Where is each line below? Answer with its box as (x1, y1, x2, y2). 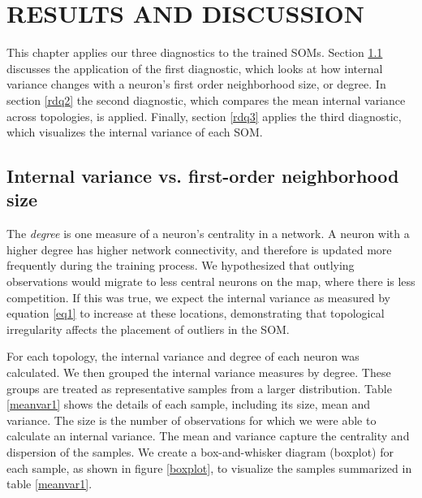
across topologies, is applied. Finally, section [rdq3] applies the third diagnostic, (6, 107, 402, 124)
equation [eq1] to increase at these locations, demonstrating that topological (6, 305, 385, 322)
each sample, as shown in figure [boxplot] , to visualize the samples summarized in (6, 459, 412, 476)
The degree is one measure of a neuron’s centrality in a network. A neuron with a (6, 225, 410, 242)
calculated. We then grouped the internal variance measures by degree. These (6, 364, 391, 381)
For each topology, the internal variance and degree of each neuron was (6, 348, 360, 365)
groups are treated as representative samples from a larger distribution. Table (6, 379, 392, 396)
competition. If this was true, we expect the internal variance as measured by (6, 288, 390, 305)
